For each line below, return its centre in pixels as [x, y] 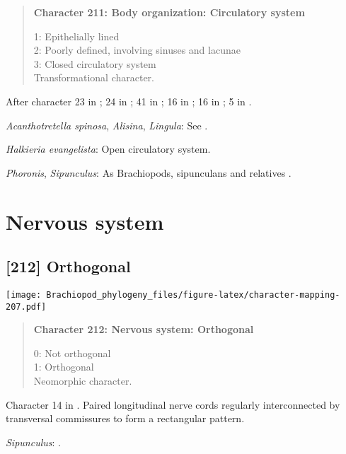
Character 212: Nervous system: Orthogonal [144, 329]
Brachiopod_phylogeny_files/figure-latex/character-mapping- [193, 295]
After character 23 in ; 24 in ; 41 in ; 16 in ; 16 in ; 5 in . [129, 101]
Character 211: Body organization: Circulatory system [169, 12]
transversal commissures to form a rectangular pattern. [125, 418]
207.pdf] [26, 307]
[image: [24, 295]
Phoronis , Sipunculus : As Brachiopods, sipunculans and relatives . [149, 172]
